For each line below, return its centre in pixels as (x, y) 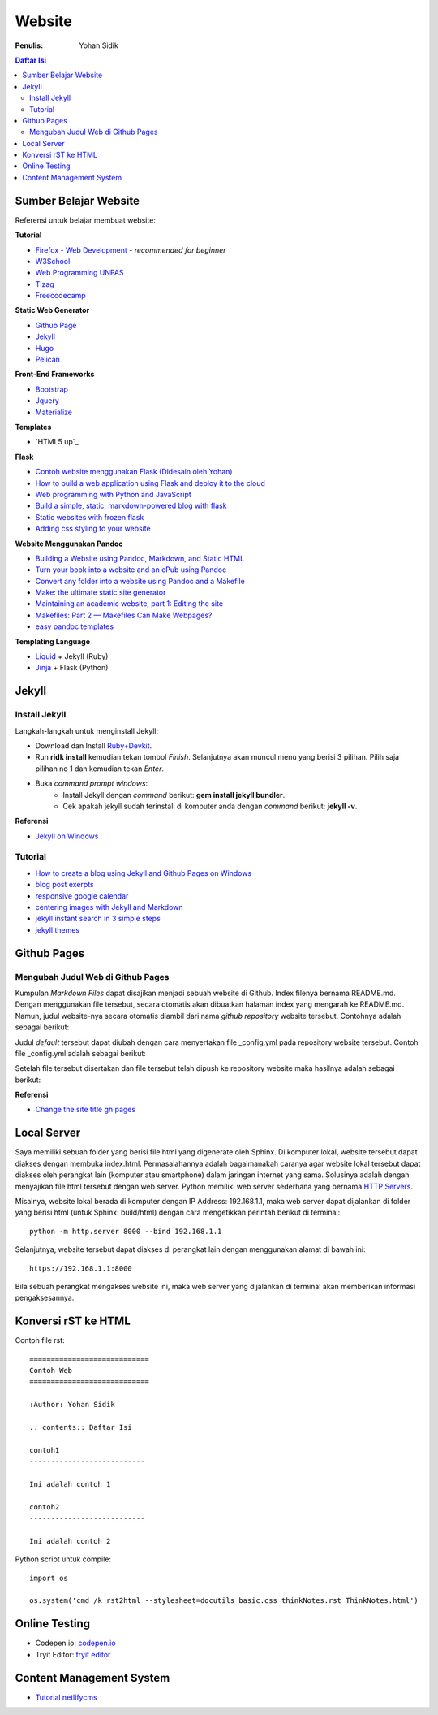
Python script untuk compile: (63, 1559)
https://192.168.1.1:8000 (81, 1268)
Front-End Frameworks (55, 375)
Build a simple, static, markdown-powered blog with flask (131, 506)
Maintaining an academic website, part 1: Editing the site (129, 604)
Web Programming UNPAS (80, 273)
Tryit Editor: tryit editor (73, 1654)
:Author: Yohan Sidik (72, 1405)
